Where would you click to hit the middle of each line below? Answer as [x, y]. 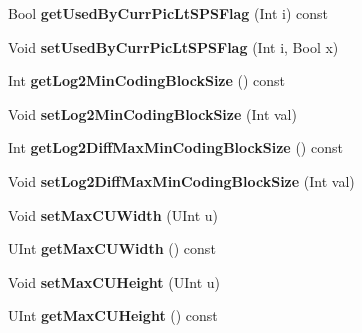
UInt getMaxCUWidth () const [112, 248]
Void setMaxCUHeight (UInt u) [114, 281]
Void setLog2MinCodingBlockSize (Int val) [152, 113]
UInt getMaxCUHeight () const [113, 315]
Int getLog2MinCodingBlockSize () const [147, 80]
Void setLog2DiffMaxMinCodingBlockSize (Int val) [181, 180]
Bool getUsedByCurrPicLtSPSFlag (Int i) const [168, 13]
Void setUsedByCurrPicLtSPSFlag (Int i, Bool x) [173, 46]
